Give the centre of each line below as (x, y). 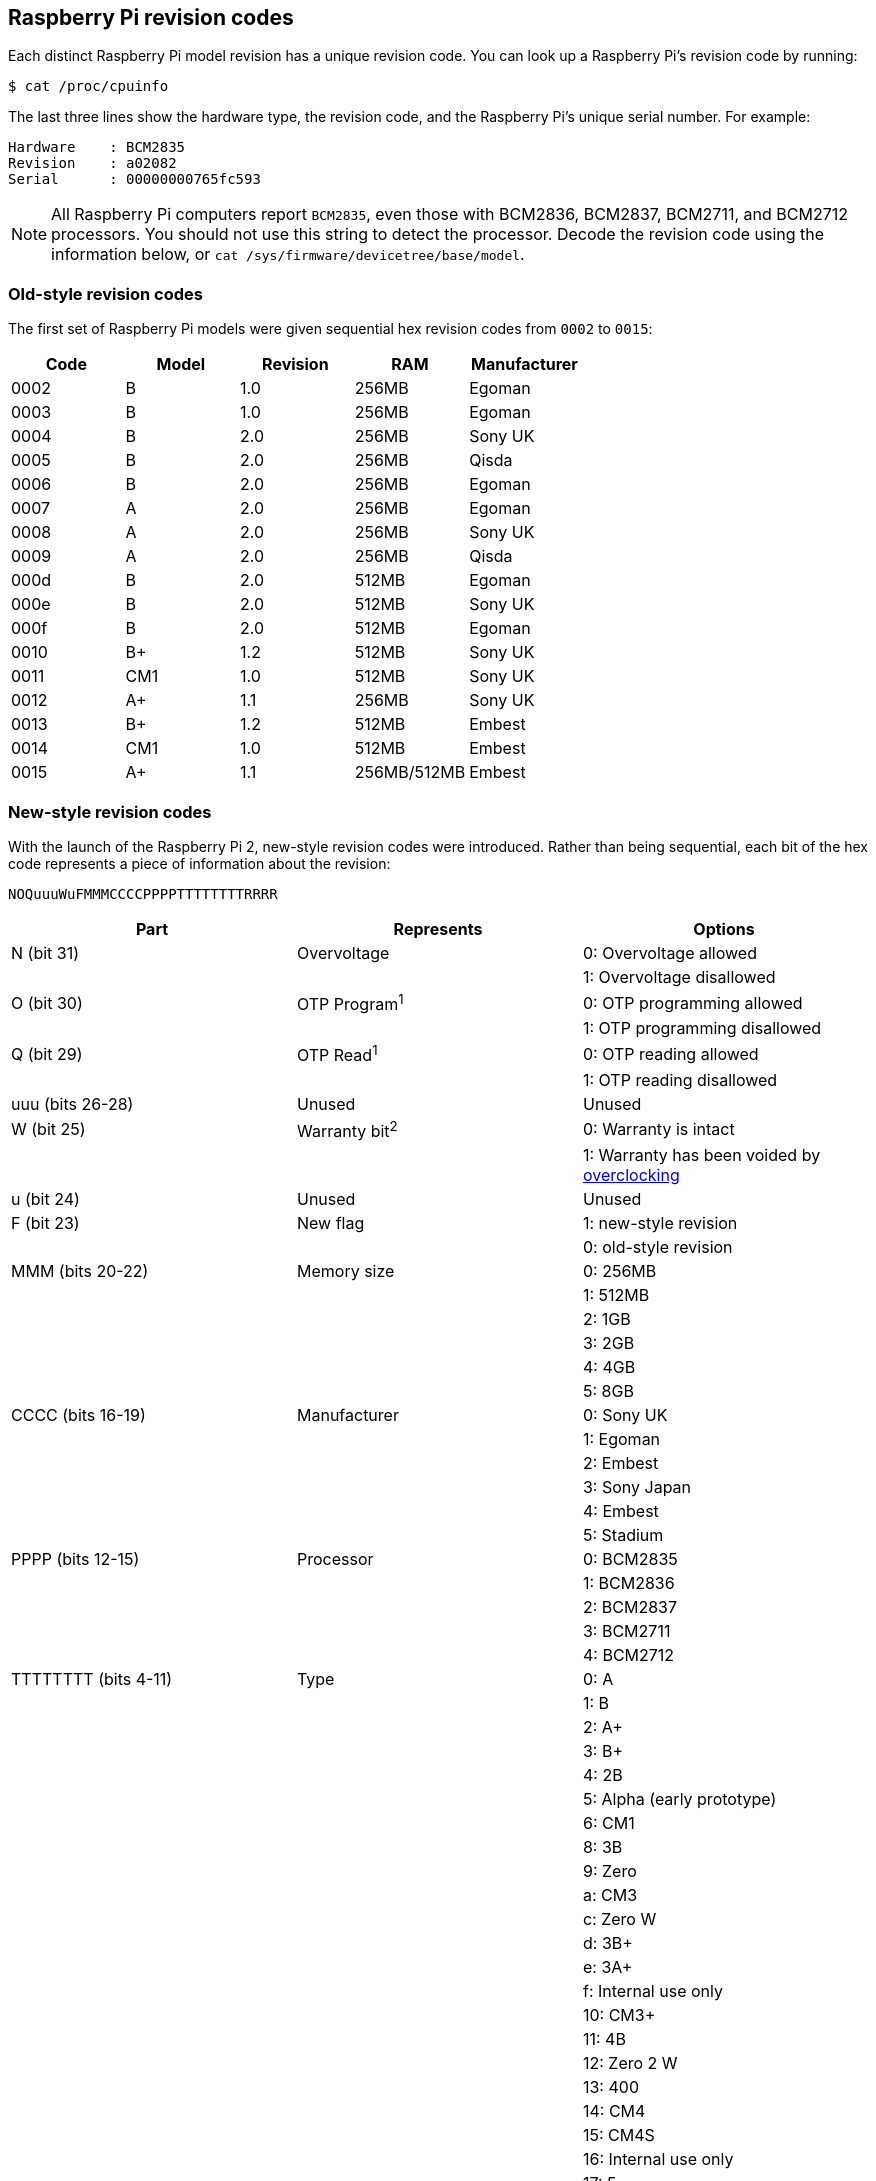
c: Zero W (619, 1918)
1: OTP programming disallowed (702, 1028)
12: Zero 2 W (630, 2062)
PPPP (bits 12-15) (75, 1558)
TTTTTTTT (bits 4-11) (92, 1678)
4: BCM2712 (628, 1654)
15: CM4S (618, 2134)
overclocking (631, 1174)
